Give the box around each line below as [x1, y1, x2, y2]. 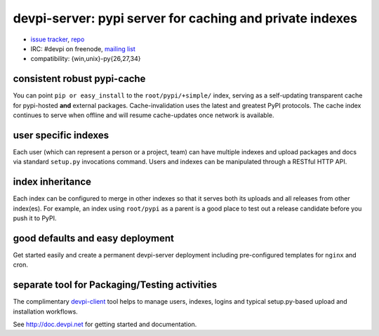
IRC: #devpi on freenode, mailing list [30, 44, 136, 53]
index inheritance [13, 176, 91, 188]
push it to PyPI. [13, 214, 57, 222]
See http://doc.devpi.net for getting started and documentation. [13, 320, 197, 328]
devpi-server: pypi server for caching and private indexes [13, 11, 358, 26]
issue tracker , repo [30, 35, 85, 43]
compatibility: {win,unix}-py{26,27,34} [30, 55, 141, 63]
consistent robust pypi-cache [13, 73, 146, 85]
